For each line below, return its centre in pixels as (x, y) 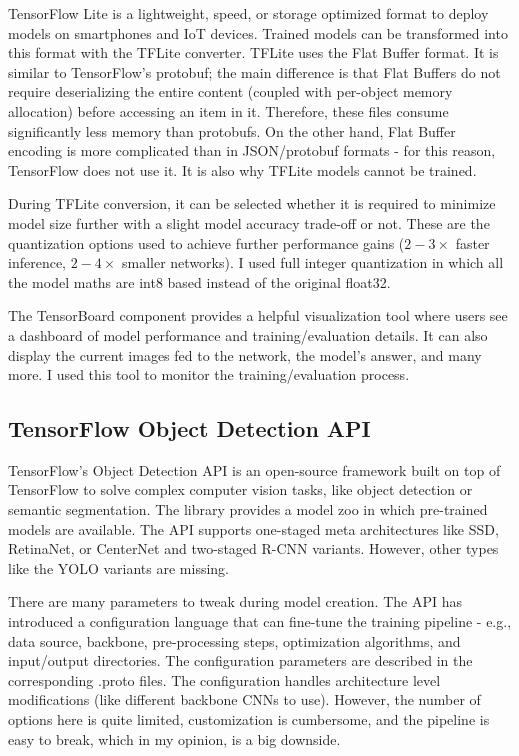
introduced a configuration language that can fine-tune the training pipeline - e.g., (260, 621)
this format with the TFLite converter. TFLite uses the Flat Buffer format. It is (253, 52)
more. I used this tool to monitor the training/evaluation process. (209, 374)
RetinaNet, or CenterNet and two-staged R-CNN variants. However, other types (253, 548)
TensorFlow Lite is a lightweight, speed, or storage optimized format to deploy (248, 13)
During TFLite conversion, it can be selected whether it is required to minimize (252, 203)
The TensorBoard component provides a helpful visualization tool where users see (258, 315)
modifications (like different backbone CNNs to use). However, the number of (244, 699)
